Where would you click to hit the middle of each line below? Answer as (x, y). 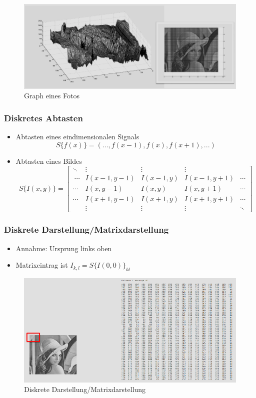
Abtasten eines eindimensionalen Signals (77, 136)
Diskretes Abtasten (43, 118)
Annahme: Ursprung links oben (64, 248)
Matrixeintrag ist (42, 265)
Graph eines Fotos (52, 96)
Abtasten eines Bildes (49, 161)
